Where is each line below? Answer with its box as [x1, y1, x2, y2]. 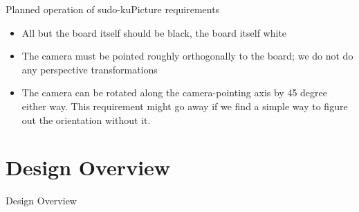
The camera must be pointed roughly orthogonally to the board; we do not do [21, 48, 353, 63]
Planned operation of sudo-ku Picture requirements [6, 2, 220, 16]
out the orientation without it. [21, 112, 151, 127]
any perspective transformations [21, 62, 158, 76]
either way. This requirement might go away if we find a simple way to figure [21, 98, 348, 113]
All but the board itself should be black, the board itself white [21, 25, 287, 39]
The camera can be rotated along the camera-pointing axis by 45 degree [21, 85, 327, 100]
